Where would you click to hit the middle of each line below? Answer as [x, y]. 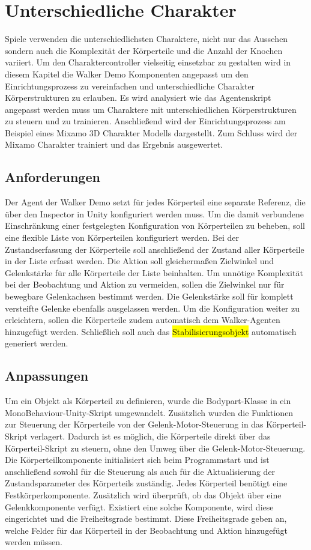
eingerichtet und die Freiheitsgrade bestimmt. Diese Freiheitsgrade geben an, [146, 518]
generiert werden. [37, 343]
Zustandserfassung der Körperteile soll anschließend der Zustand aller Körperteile [155, 249]
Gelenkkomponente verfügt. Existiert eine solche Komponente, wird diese [139, 506]
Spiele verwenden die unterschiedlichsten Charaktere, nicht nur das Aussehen [146, 39]
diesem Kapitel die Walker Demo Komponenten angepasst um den [127, 74]
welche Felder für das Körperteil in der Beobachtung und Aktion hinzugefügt [146, 530]
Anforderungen [53, 177]
